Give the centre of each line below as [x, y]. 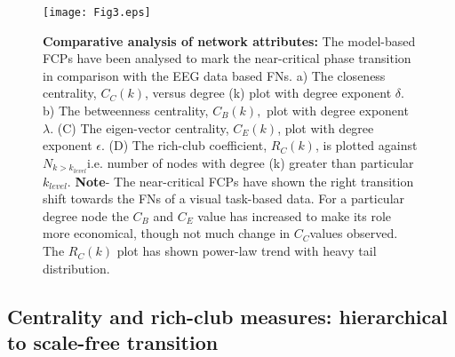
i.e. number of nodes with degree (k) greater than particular [251, 162]
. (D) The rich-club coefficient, [184, 145]
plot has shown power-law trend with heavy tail [247, 251]
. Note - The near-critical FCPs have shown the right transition [240, 181]
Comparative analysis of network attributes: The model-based [229, 40]
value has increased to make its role [295, 215]
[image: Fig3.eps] [97, 12]
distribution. [76, 268]
